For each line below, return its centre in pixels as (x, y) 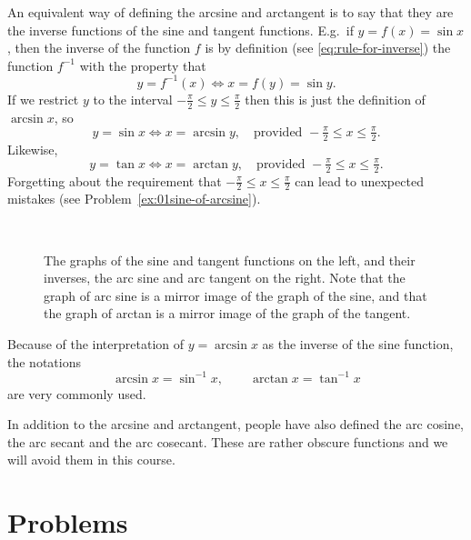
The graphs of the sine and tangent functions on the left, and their (230, 260)
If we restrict (43, 99)
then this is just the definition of (335, 99)
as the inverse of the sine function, (358, 343)
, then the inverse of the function (99, 48)
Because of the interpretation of (96, 343)
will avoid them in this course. (91, 460)
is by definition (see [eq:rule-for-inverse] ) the (328, 48)
